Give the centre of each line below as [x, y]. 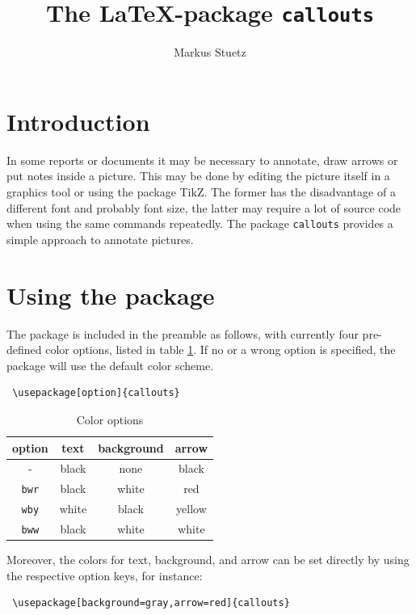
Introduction [78, 121]
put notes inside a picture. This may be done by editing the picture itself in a [198, 176]
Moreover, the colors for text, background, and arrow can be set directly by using [208, 560]
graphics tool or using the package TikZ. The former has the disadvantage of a [201, 191]
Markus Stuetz [210, 52]
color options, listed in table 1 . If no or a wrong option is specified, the [221, 350]
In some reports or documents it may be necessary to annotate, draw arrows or [202, 160]
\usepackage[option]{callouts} [96, 393]
